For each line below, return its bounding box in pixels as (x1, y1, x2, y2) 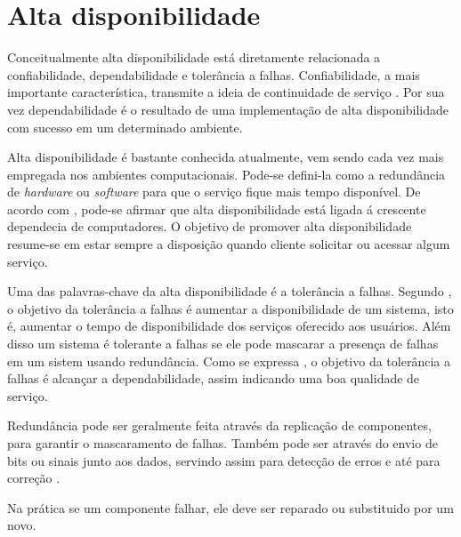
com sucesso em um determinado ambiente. (7, 117, 243, 136)
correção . (7, 469, 61, 487)
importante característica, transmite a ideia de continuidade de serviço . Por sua (7, 83, 445, 101)
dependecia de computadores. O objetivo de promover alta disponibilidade (7, 217, 412, 236)
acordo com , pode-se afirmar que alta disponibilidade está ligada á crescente (7, 199, 426, 218)
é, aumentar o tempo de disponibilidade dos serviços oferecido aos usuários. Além (7, 317, 451, 335)
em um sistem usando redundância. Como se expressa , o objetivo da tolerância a (7, 351, 450, 370)
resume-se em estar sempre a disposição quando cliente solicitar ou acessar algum (7, 235, 450, 253)
